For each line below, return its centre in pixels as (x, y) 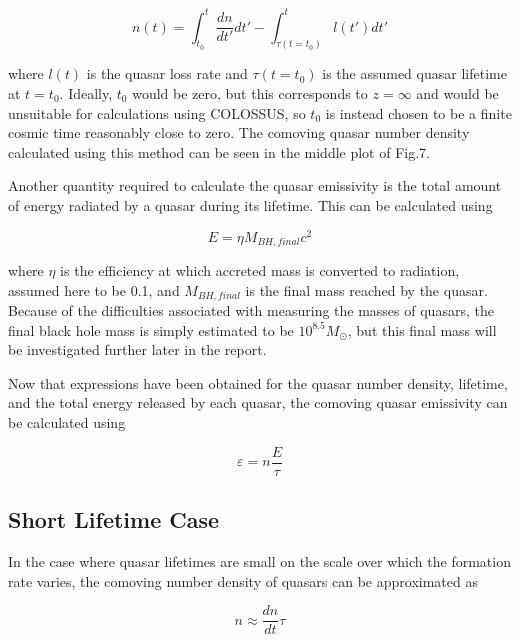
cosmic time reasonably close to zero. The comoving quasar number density (239, 132)
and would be (457, 92)
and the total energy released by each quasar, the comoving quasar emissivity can (258, 402)
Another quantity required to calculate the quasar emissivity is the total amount (255, 185)
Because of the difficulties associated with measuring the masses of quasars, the (251, 310)
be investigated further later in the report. (137, 349)
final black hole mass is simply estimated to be (151, 329)
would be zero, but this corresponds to (250, 92)
